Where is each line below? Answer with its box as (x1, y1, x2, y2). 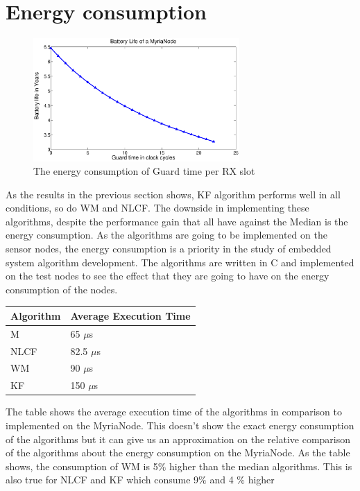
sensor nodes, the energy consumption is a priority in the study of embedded (6, 241, 332, 256)
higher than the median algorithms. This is (169, 458, 352, 473)
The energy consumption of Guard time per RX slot (33, 164, 255, 178)
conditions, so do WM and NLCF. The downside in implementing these (6, 200, 309, 215)
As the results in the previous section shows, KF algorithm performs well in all (6, 187, 341, 201)
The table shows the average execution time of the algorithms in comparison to (6, 404, 342, 419)
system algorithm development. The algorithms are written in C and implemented (6, 255, 354, 269)
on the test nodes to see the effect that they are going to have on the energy (6, 268, 329, 283)
